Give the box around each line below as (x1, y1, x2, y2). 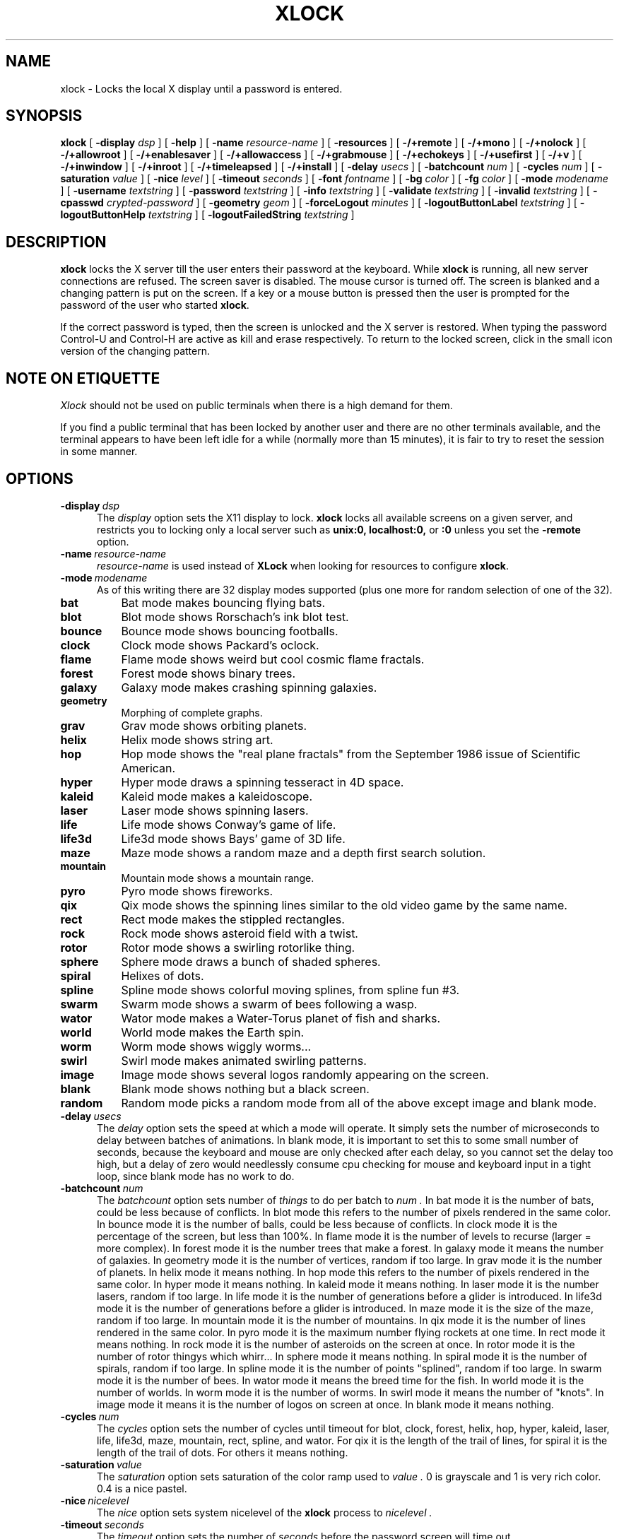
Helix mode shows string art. (121, 732, 273, 747)
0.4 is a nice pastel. (97, 1482, 187, 1494)
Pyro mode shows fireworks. (121, 883, 273, 898)
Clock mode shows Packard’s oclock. (121, 637, 319, 652)
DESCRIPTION (6, 232, 107, 251)
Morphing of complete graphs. (121, 706, 263, 719)
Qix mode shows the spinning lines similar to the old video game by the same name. (121, 897, 567, 912)
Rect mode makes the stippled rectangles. (121, 912, 345, 926)
